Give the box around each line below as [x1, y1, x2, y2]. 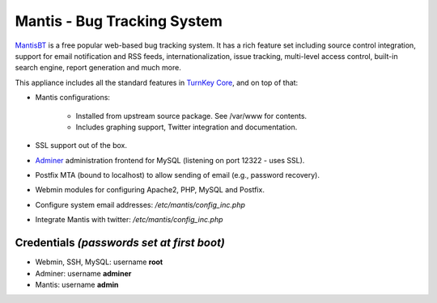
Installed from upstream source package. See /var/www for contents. [75, 111, 308, 120]
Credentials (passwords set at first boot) [15, 236, 226, 250]
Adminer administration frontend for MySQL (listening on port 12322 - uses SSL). [35, 155, 305, 165]
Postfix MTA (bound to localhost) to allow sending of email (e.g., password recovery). [35, 170, 320, 180]
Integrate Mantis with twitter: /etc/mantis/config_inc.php [35, 215, 223, 225]
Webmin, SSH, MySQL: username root [35, 257, 163, 267]
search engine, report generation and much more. [15, 63, 181, 73]
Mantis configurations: [35, 93, 111, 103]
